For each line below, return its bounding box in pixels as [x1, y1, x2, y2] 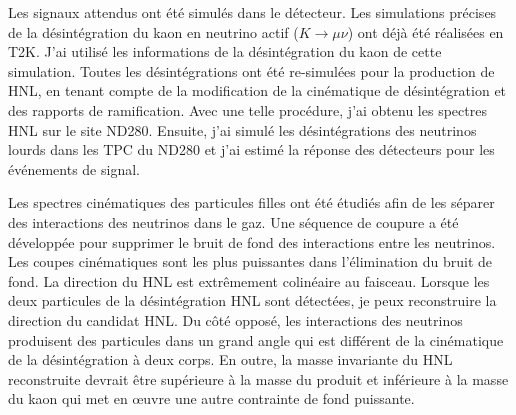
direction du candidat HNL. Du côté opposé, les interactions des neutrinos [8, 309, 463, 330]
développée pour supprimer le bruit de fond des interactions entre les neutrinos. [8, 231, 496, 252]
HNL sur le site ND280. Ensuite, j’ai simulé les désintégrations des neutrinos [8, 119, 477, 140]
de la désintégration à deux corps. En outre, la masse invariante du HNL [8, 349, 453, 370]
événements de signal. [8, 158, 140, 179]
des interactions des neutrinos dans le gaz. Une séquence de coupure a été [8, 211, 459, 232]
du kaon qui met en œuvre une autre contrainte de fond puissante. [8, 388, 415, 409]
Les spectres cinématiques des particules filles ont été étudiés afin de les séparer [8, 192, 495, 213]
